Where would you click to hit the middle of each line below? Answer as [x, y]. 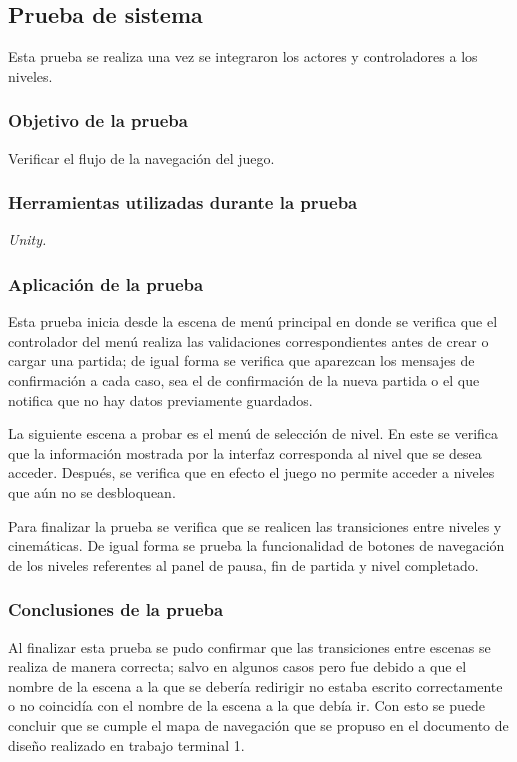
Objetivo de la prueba [98, 120]
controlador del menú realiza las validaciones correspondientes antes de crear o [248, 340]
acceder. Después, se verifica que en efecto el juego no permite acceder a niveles [251, 472]
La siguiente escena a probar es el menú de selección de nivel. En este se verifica [253, 433]
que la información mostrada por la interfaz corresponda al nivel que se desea [245, 452]
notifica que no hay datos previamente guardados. [160, 399]
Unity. [27, 239]
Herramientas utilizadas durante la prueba [183, 202]
